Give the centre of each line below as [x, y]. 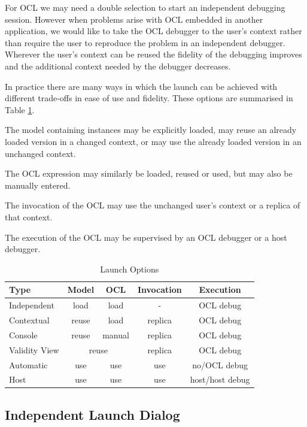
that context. [29, 216]
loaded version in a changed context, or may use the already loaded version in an [153, 141]
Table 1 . [20, 109]
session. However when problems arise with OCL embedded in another [134, 19]
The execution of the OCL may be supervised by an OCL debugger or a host [146, 237]
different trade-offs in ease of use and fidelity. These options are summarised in [149, 98]
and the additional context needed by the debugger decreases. [118, 66]
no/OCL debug [220, 364]
